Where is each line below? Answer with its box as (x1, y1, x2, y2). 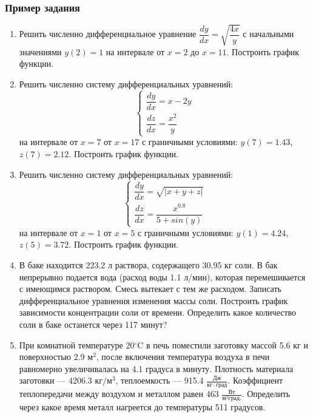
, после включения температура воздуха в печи (96, 350, 270, 363)
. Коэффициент (227, 374, 283, 387)
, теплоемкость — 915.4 (115, 374, 204, 387)
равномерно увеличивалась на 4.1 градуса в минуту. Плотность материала (19, 362, 294, 375)
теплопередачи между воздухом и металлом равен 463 (19, 387, 219, 400)
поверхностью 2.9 (19, 350, 85, 363)
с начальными (243, 27, 294, 40)
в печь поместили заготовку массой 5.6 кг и (146, 338, 308, 351)
